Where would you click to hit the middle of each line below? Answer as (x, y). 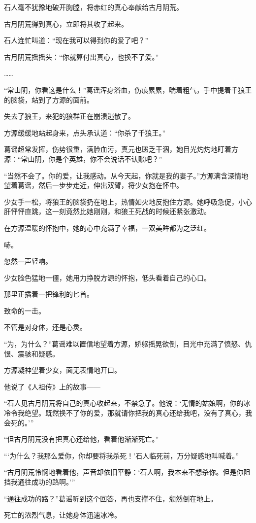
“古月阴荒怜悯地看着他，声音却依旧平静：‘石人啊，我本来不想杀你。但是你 (124, 472)
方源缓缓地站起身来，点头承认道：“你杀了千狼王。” (85, 132)
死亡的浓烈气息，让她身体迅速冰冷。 (63, 515)
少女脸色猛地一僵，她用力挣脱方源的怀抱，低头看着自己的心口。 (107, 277)
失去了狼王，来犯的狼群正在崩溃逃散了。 (69, 116)
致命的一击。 (25, 310)
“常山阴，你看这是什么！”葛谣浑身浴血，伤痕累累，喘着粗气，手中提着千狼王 (128, 89)
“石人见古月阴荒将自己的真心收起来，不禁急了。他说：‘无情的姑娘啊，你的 (124, 403)
